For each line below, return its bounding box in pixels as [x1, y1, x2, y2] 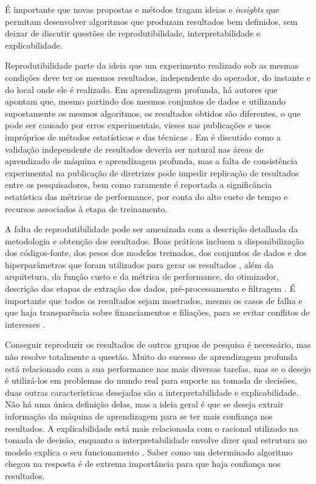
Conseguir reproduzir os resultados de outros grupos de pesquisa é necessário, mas [5, 338, 311, 351]
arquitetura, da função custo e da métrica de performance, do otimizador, [5, 270, 279, 283]
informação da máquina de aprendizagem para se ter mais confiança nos [5, 410, 273, 422]
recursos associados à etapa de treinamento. [5, 202, 168, 215]
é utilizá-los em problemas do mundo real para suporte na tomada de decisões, [5, 374, 297, 387]
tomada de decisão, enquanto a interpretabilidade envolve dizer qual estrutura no [5, 434, 307, 446]
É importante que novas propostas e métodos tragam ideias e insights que [5, 3, 280, 15]
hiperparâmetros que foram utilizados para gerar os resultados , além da [5, 258, 274, 271]
